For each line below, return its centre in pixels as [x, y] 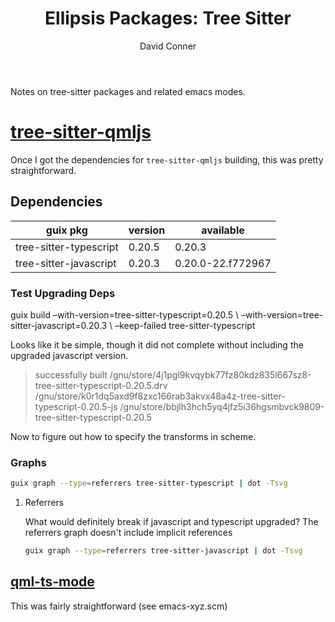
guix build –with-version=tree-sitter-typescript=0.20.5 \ [125, 314]
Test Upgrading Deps [63, 293]
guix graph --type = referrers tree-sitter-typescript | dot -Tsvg [149, 483]
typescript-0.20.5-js [76, 406]
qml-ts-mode [52, 582]
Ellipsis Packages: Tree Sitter [168, 18]
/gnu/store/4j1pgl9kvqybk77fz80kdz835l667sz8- [210, 374]
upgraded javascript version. [69, 355]
